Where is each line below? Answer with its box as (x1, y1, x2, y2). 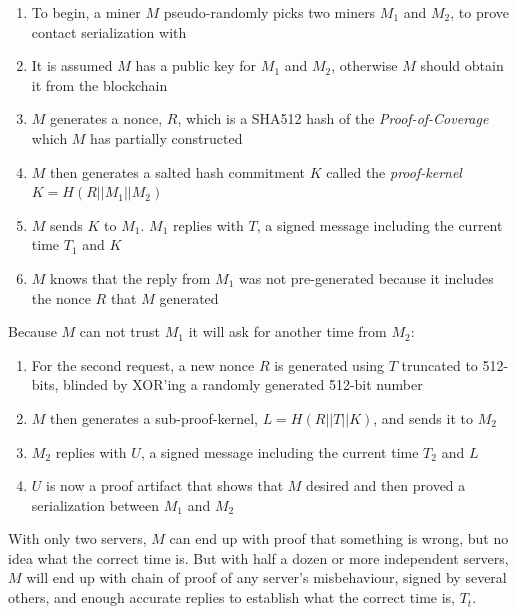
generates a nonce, (50, 108, 163, 129)
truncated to (401, 354, 478, 375)
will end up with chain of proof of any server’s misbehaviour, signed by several (26, 567, 507, 588)
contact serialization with (31, 21, 187, 42)
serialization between (31, 494, 160, 515)
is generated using (274, 354, 385, 375)
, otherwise (331, 55, 398, 76)
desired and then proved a (306, 475, 466, 496)
